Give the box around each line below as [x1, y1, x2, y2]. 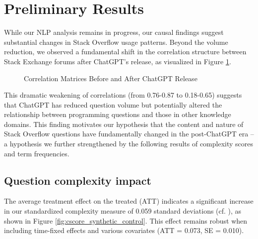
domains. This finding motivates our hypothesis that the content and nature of [4, 119, 244, 129]
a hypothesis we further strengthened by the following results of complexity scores [4, 138, 253, 149]
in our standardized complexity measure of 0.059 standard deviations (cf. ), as [4, 206, 242, 216]
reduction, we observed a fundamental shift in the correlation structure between [4, 46, 247, 57]
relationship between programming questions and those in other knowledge [4, 109, 231, 119]
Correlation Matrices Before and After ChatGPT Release [24, 73, 197, 83]
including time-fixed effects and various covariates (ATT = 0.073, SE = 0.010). [4, 225, 244, 236]
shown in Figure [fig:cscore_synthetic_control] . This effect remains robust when [4, 215, 248, 226]
